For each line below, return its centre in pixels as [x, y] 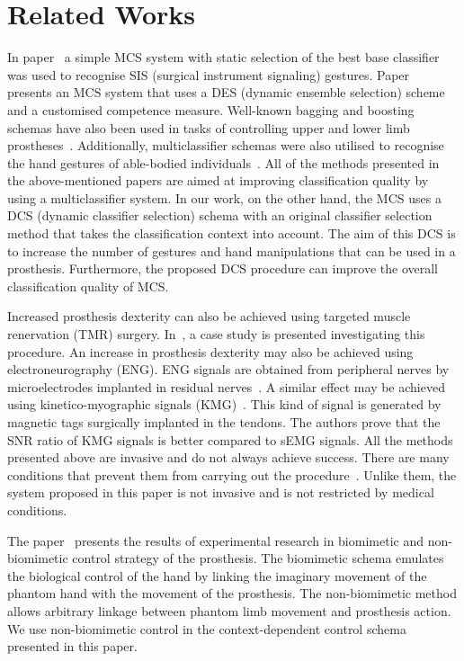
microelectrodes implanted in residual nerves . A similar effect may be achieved [226, 386]
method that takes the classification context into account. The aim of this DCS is [232, 233]
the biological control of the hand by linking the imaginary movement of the [217, 575]
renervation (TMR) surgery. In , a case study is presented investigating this [216, 334]
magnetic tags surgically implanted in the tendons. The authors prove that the [224, 422]
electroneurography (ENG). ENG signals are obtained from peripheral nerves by [228, 369]
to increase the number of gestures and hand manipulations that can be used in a [232, 250]
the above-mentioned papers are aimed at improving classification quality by [218, 180]
